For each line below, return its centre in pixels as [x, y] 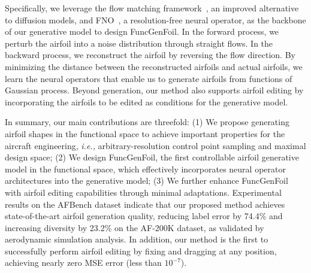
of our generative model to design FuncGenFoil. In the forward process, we [142, 31]
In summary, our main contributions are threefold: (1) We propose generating [147, 122]
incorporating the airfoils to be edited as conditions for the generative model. [147, 101]
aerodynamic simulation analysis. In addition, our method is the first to [137, 239]
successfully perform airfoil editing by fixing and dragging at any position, [141, 251]
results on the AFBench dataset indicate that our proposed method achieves [145, 204]
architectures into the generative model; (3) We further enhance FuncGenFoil [147, 181]
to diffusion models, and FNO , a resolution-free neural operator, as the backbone [155, 19]
